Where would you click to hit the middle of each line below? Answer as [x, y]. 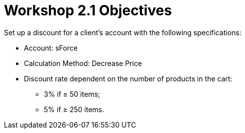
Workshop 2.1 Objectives [88, 10]
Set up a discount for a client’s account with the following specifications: [123, 32]
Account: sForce [51, 48]
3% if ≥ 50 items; [72, 94]
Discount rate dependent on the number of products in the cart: [128, 78]
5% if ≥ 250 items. [74, 109]
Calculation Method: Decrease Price [83, 63]
